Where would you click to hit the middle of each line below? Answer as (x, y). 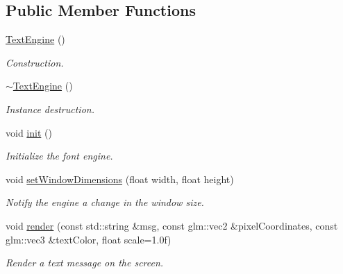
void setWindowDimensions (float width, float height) (120, 179)
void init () (29, 132)
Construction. (35, 62)
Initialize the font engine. (59, 156)
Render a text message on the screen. (85, 263)
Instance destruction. (50, 109)
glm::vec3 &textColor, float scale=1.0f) (89, 239)
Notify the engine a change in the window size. (105, 202)
